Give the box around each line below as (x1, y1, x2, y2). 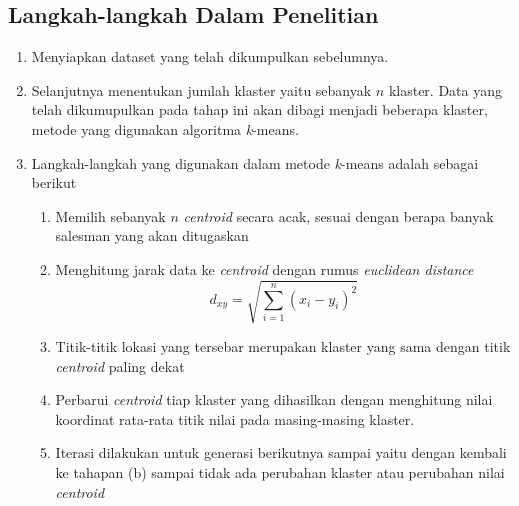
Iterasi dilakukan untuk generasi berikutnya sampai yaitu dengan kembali (55, 442, 507, 463)
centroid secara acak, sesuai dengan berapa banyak (183, 205, 494, 226)
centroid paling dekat (55, 355, 185, 376)
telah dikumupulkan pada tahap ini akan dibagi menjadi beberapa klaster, (31, 99, 488, 120)
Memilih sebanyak (55, 205, 166, 226)
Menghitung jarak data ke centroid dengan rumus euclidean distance (55, 258, 474, 279)
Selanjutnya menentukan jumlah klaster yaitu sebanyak (31, 79, 372, 100)
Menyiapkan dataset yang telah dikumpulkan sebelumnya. (31, 46, 389, 67)
